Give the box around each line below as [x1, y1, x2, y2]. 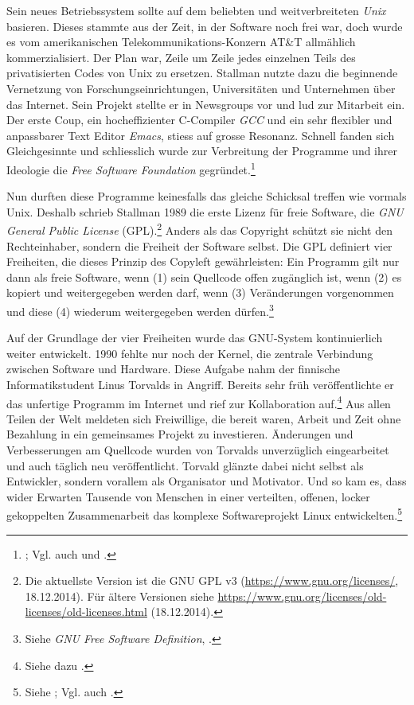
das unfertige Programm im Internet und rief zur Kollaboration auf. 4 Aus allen [6, 392, 391, 411]
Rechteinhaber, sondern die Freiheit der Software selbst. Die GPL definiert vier [6, 237, 393, 254]
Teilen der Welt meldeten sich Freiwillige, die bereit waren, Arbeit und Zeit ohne [6, 410, 401, 427]
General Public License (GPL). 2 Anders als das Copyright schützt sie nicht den [6, 220, 393, 239]
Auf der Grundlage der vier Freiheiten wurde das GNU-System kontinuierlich [6, 329, 383, 346]
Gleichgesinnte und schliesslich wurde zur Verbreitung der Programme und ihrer [6, 142, 397, 159]
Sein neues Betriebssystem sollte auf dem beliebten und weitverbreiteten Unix [6, 2, 386, 18]
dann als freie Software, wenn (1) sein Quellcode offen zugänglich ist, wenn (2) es [6, 268, 402, 285]
